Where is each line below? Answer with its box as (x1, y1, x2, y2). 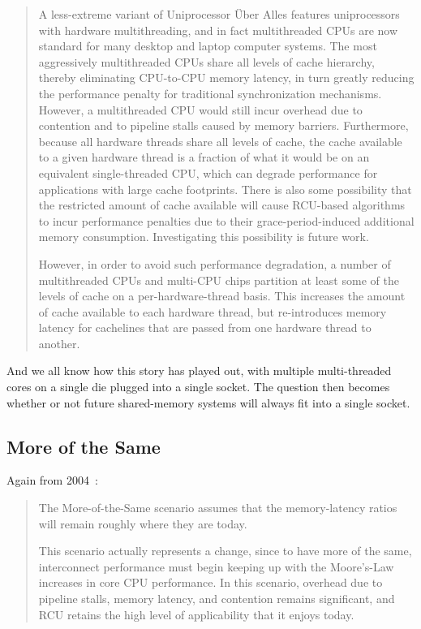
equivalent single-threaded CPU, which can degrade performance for (38, 164, 378, 181)
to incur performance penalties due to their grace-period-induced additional (38, 212, 415, 229)
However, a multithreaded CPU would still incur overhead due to (38, 101, 363, 118)
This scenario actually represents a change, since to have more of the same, (38, 542, 412, 559)
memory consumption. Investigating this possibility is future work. (38, 228, 369, 245)
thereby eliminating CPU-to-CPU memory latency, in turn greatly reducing (38, 69, 415, 86)
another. (38, 334, 80, 351)
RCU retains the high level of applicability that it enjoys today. (38, 605, 354, 623)
